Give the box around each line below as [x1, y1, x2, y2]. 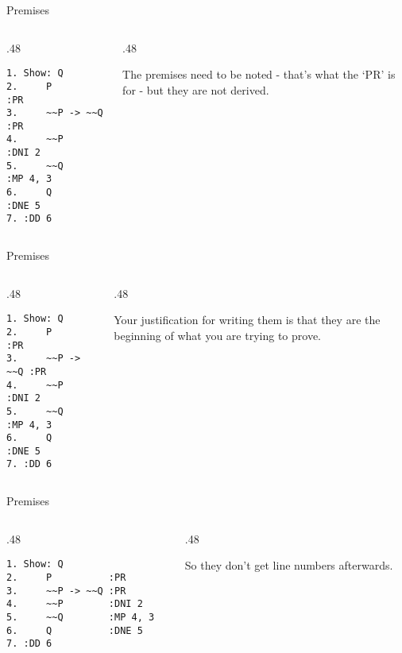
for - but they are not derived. [122, 81, 269, 98]
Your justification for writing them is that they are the [114, 311, 381, 328]
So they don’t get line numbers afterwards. [184, 557, 393, 574]
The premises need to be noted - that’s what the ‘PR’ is [122, 66, 396, 83]
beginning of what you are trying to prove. [114, 326, 321, 343]
